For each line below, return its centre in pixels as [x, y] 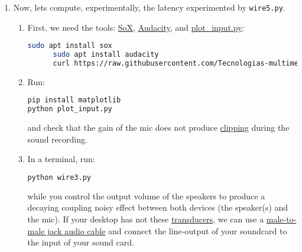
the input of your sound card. [81, 242]
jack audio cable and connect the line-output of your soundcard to [167, 230]
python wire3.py [59, 177]
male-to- [281, 219]
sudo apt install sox [70, 46]
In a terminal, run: [61, 159]
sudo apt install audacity [106, 55]
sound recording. [57, 139]
